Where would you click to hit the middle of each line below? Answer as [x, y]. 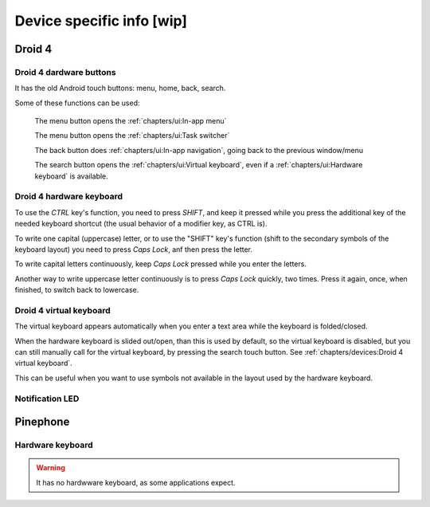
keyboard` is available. [72, 176]
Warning [51, 468]
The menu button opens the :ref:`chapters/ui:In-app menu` [131, 121]
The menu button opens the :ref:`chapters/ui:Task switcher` [132, 136]
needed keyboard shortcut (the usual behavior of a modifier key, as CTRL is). [141, 224]
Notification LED [47, 399]
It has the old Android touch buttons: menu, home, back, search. [120, 88]
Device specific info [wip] [101, 21]
